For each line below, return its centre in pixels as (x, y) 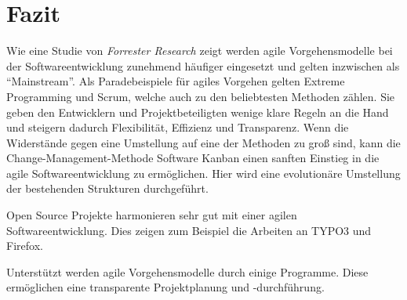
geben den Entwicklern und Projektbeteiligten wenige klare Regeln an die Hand (198, 112)
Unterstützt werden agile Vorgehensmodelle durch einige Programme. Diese (187, 271)
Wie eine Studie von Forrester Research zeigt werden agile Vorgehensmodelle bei (200, 51)
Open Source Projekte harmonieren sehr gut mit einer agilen (152, 215)
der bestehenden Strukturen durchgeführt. (107, 188)
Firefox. (25, 246)
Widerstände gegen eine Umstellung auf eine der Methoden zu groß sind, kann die (203, 142)
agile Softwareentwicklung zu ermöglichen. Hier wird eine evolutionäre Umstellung (203, 173)
